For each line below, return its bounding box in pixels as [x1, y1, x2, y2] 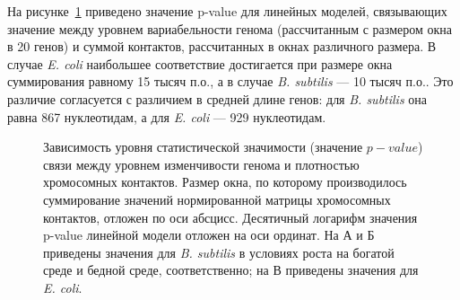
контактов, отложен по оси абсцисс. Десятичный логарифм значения [43, 207, 418, 226]
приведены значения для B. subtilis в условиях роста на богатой [43, 243, 395, 261]
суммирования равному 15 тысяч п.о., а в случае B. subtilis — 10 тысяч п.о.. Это [7, 72, 454, 91]
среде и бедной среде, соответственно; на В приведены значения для [43, 260, 419, 279]
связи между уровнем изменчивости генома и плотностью [43, 154, 360, 173]
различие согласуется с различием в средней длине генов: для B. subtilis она [7, 89, 427, 108]
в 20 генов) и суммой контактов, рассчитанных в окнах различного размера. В [7, 37, 437, 56]
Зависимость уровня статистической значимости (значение [43, 137, 363, 156]
